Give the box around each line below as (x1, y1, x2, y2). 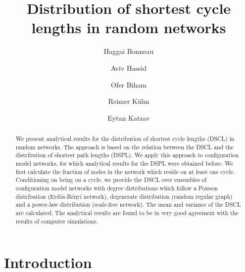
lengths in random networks (31, 17, 226, 38)
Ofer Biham (111, 79, 147, 90)
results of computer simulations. (15, 217, 98, 225)
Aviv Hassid (110, 62, 147, 73)
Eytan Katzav (107, 112, 150, 123)
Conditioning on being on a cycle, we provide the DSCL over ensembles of (15, 176, 207, 184)
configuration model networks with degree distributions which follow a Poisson (15, 184, 218, 192)
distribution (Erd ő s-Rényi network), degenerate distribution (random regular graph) (15, 192, 233, 200)
